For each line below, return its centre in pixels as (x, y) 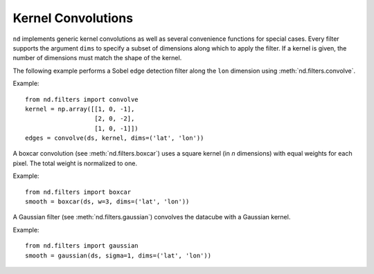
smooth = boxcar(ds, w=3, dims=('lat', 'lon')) (107, 202)
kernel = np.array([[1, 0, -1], (80, 109)
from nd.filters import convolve (82, 99)
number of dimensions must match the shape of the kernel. (97, 58)
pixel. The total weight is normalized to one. (75, 163)
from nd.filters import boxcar (78, 192)
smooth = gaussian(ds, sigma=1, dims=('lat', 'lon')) (118, 255)
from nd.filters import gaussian (82, 246)
